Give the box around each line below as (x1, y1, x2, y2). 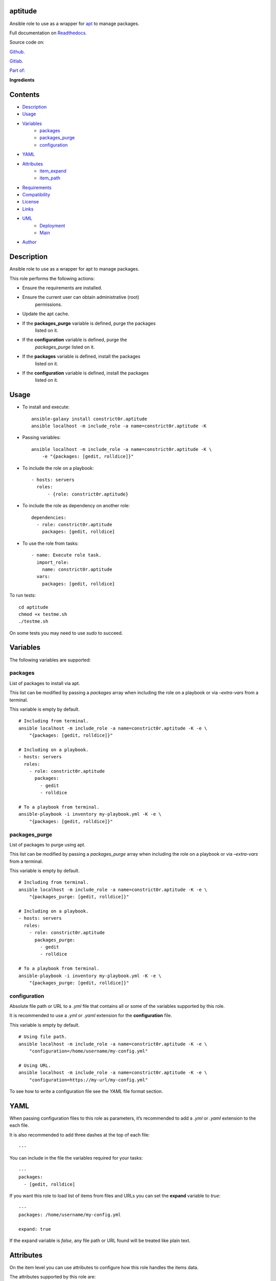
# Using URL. (18, 1062, 51, 1068)
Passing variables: (22, 435, 61, 441)
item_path (39, 175, 61, 181)
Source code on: (9, 39, 44, 46)
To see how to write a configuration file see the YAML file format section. (9, 1088, 163, 1094)
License (22, 199, 39, 205)
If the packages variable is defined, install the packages (22, 354, 141, 360)
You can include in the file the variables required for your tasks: (9, 1155, 143, 1161)
